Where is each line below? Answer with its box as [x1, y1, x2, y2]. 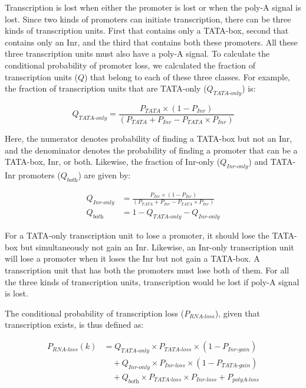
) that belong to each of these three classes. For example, [84, 70, 290, 83]
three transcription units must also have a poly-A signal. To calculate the [5, 47, 270, 60]
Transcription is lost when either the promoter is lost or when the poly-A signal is [5, 1, 301, 13]
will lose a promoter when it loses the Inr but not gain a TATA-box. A [5, 252, 260, 265]
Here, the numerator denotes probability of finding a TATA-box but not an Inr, [5, 132, 292, 145]
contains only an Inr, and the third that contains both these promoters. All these [5, 35, 298, 48]
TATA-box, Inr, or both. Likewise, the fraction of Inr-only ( [5, 155, 221, 168]
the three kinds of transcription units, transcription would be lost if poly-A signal [5, 275, 300, 288]
